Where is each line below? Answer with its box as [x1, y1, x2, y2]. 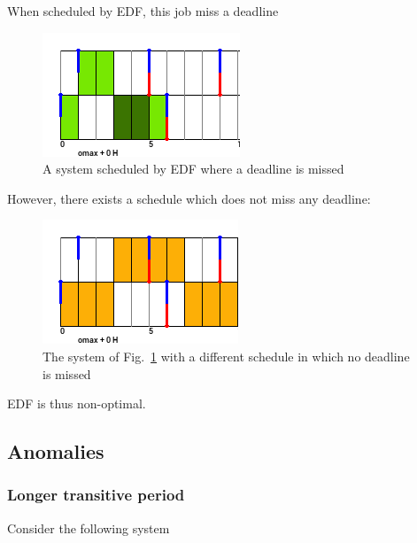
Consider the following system [7, 518, 170, 537]
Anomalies [7, 438, 104, 465]
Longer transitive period [7, 484, 185, 506]
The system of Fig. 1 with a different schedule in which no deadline [42, 346, 410, 365]
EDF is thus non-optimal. [7, 394, 146, 413]
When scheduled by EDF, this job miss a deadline [7, 2, 279, 19]
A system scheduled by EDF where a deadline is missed [42, 159, 344, 178]
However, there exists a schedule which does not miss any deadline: [7, 189, 371, 207]
